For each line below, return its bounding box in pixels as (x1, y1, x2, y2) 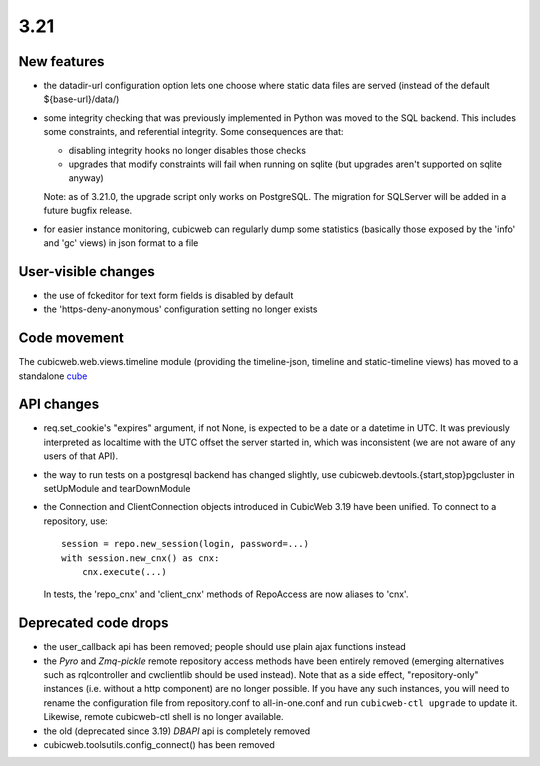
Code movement (18, 330, 124, 347)
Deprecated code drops (18, 615, 169, 632)
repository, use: (43, 515, 109, 527)
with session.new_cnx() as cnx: (61, 552, 220, 564)
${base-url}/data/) (43, 93, 120, 105)
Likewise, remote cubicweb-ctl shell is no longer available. (43, 711, 284, 723)
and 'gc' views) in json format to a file (43, 236, 199, 249)
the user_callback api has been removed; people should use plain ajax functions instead (43, 641, 407, 653)
